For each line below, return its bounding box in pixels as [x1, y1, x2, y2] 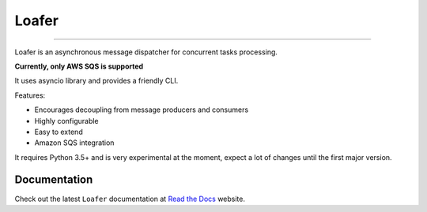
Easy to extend [34, 127, 83, 136]
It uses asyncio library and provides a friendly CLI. [14, 76, 179, 86]
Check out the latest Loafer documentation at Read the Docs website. [14, 194, 245, 203]
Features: [14, 91, 46, 100]
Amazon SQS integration [34, 138, 115, 147]
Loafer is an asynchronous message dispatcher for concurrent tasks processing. [14, 47, 278, 57]
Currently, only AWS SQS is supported [14, 61, 144, 71]
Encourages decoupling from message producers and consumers [34, 105, 249, 114]
